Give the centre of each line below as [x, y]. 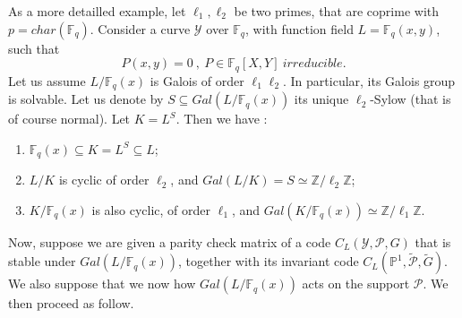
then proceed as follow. [71, 303]
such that [34, 48]
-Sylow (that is [411, 99]
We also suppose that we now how [102, 284]
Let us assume [47, 80]
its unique [321, 99]
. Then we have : [222, 119]
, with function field [299, 28]
